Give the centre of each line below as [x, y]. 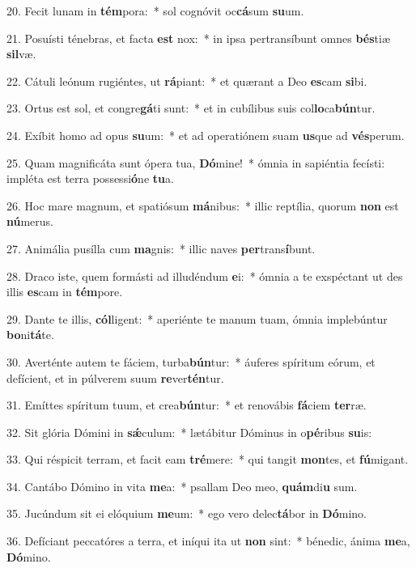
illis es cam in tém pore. [65, 292]
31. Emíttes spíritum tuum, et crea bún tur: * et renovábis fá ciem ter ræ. [187, 405]
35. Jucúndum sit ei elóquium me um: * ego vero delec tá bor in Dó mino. [187, 513]
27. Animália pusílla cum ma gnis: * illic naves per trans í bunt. [161, 248]
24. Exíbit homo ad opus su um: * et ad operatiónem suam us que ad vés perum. [206, 135]
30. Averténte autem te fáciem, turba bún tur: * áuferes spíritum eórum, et [191, 361]
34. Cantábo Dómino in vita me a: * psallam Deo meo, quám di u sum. [182, 486]
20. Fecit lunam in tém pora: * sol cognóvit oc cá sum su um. [155, 11]
